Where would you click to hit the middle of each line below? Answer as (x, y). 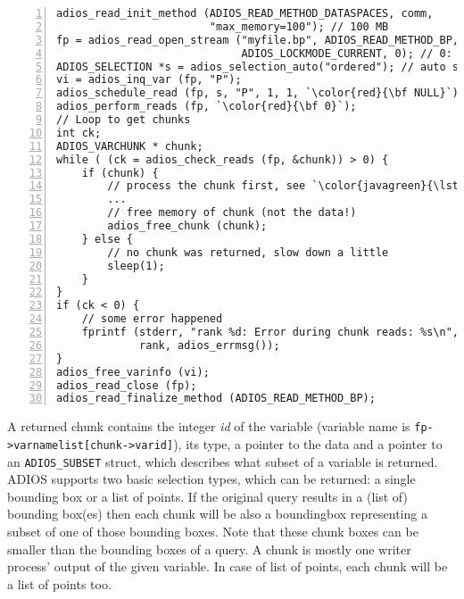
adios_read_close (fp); (127, 385)
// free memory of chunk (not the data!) (232, 213)
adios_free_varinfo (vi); (133, 372)
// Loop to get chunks (124, 120)
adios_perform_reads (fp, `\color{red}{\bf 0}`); (207, 107)
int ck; (79, 133)
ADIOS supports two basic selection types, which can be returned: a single (211, 479)
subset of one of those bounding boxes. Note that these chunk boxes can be (213, 531)
